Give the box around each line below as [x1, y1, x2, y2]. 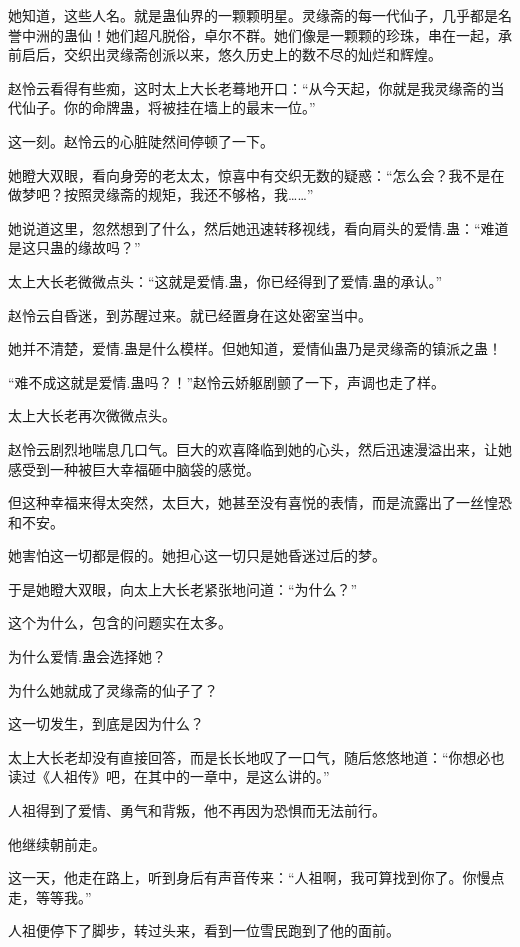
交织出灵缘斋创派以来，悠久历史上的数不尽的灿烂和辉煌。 [63, 44, 442, 65]
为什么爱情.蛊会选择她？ [8, 646, 166, 667]
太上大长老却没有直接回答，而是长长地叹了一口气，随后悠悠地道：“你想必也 [8, 746, 505, 767]
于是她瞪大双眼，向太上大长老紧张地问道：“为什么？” [8, 578, 358, 599]
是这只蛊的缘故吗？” [8, 237, 141, 258]
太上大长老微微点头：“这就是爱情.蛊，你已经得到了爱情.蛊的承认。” [8, 270, 442, 291]
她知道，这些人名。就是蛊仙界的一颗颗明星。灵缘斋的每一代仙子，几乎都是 [8, 5, 498, 25]
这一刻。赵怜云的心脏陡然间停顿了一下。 [8, 130, 274, 151]
